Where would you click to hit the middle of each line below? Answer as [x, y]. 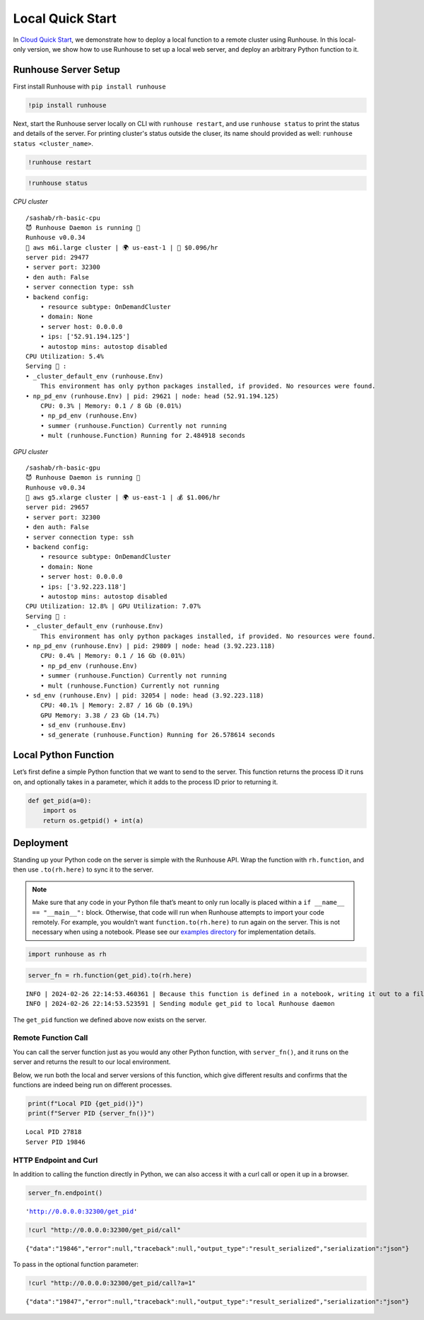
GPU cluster [31, 451]
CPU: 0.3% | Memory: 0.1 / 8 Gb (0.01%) [111, 406]
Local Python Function [64, 755]
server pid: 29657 [58, 507]
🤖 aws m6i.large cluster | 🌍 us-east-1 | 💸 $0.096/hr [122, 247]
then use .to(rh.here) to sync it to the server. [83, 869]
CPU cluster [31, 202]
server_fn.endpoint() [65, 1193]
